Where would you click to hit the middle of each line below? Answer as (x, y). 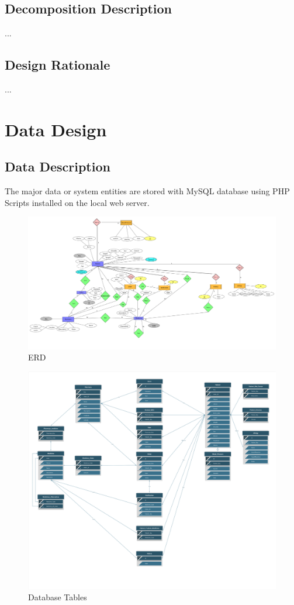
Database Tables (58, 597)
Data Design (56, 129)
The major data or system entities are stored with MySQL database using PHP (147, 191)
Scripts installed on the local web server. (77, 202)
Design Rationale (58, 65)
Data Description (58, 166)
